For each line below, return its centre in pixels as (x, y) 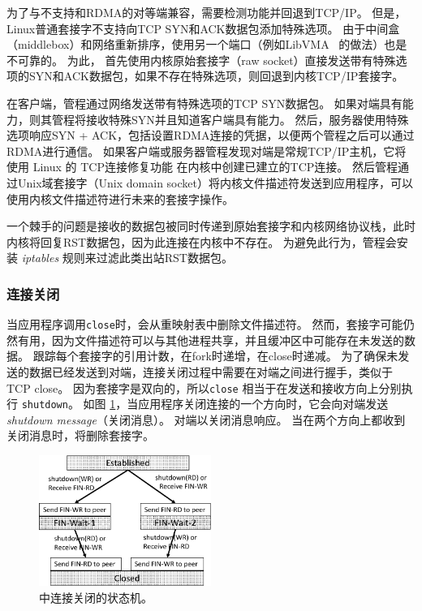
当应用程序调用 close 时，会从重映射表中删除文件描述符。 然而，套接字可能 (205, 324)
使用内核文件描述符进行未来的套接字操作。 (120, 198)
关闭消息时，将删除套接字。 (80, 435)
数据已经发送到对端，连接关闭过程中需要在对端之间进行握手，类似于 (211, 371)
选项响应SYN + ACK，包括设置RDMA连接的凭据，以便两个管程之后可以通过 (211, 135)
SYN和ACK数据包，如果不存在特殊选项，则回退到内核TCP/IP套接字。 (216, 76)
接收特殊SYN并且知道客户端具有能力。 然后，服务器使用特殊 (247, 119)
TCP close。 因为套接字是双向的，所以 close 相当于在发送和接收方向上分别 (204, 387)
